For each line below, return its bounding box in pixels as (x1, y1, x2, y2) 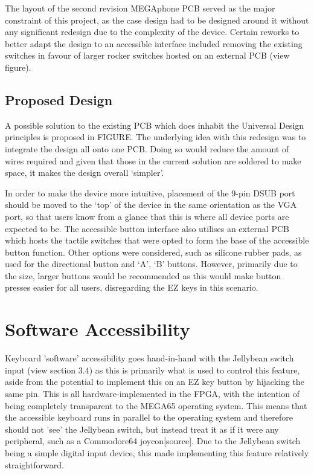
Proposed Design (5, 90, 113, 109)
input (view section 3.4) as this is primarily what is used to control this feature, (5, 363, 300, 376)
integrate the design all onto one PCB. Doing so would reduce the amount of (5, 142, 289, 155)
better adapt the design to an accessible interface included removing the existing (5, 37, 303, 50)
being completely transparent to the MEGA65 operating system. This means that (5, 399, 307, 412)
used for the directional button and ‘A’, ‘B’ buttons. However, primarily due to (5, 257, 298, 270)
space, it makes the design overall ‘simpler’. (5, 166, 164, 179)
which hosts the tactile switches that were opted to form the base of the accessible (5, 234, 309, 247)
